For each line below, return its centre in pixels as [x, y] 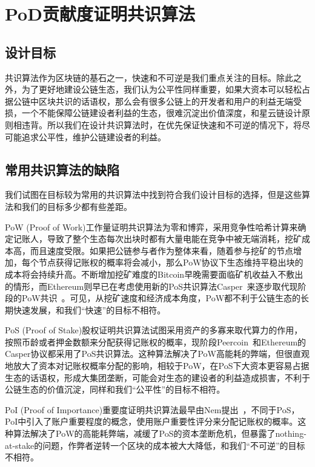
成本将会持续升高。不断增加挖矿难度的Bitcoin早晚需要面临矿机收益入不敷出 [154, 274]
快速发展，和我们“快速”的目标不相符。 [89, 309]
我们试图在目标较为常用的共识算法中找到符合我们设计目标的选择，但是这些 [153, 194]
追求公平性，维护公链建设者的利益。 [94, 136]
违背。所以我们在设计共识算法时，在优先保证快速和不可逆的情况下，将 [161, 124]
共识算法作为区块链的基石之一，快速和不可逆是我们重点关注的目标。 [141, 77]
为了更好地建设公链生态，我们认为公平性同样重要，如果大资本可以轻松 [161, 89]
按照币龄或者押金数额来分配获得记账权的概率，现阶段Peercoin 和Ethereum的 [156, 341]
